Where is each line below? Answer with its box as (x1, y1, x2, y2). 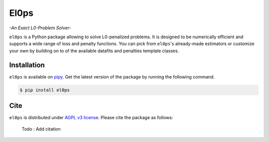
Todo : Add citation (21, 126, 61, 132)
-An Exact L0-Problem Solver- (9, 25, 72, 31)
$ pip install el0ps (19, 87, 70, 93)
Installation (9, 61, 45, 69)
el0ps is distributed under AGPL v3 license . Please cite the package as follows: (9, 115, 173, 121)
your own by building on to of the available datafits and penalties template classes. (9, 48, 179, 54)
